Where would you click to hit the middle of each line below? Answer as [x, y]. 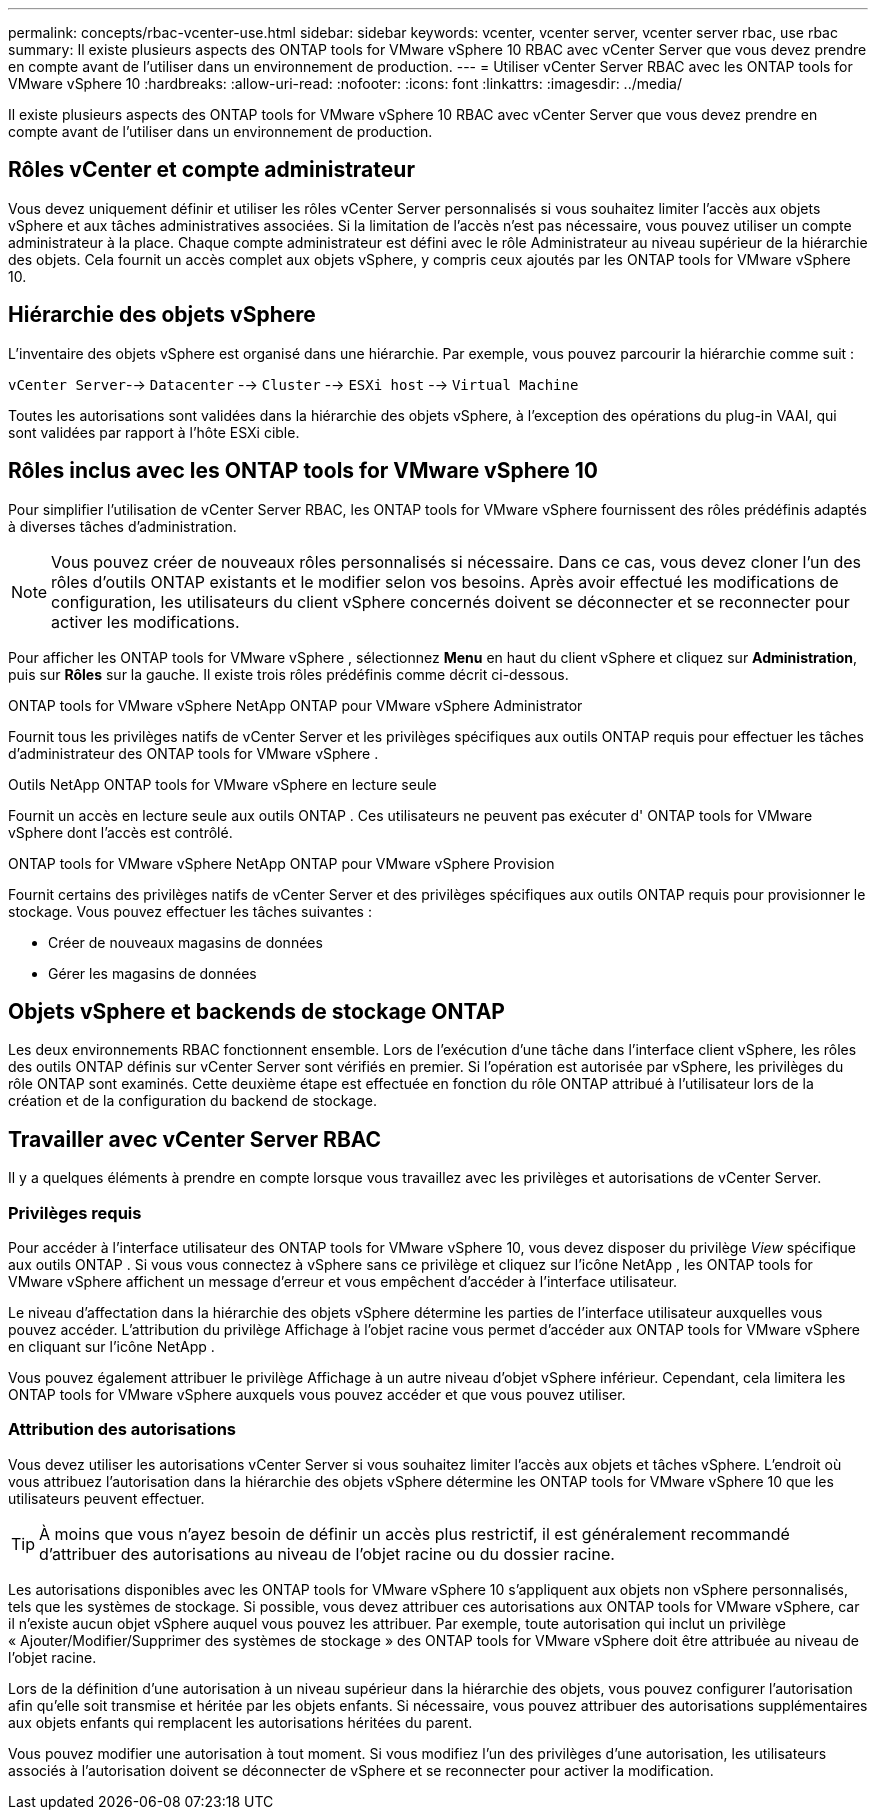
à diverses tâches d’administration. [122, 526]
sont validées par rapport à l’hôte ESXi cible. [154, 432]
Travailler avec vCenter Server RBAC [195, 1139]
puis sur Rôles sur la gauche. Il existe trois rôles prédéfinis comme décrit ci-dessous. [288, 674]
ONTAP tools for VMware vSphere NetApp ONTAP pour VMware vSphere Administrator [295, 705]
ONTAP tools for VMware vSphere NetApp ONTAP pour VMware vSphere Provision [281, 863]
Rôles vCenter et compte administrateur [211, 170]
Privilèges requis [75, 1212]
